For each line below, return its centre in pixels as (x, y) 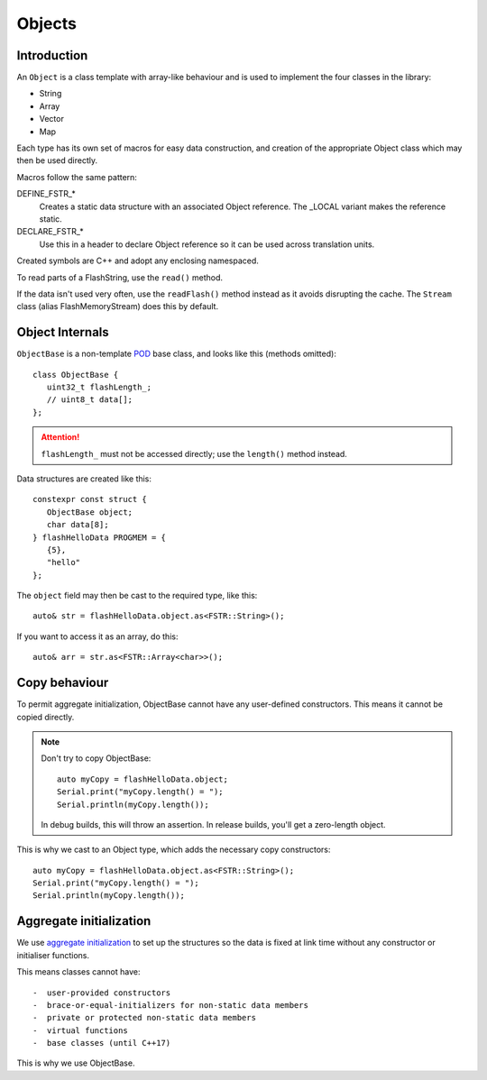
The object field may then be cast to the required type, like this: (137, 596)
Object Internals (63, 332)
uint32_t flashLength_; (99, 387)
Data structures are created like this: (84, 479)
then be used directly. (57, 160)
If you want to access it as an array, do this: (97, 636)
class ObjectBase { (76, 375)
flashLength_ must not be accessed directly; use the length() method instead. (194, 453)
